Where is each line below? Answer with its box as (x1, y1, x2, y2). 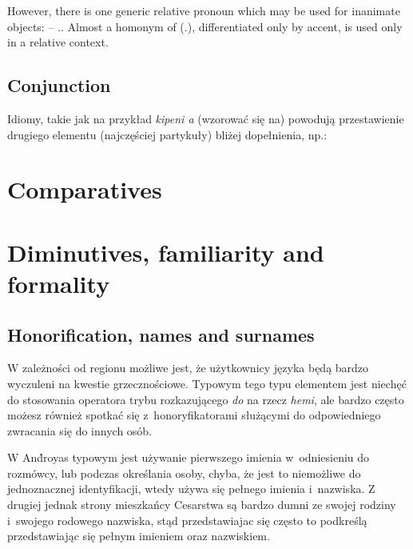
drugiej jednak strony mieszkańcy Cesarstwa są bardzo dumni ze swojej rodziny (7, 496, 396, 513)
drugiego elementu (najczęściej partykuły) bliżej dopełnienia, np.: (7, 126, 328, 142)
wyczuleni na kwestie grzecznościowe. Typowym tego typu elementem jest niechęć (7, 375, 407, 391)
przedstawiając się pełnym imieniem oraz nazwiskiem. (7, 527, 270, 544)
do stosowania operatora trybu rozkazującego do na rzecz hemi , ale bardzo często (7, 391, 404, 407)
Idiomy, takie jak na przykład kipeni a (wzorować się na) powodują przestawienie (7, 110, 404, 126)
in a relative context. (7, 34, 109, 50)
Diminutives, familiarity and (7, 235, 324, 268)
